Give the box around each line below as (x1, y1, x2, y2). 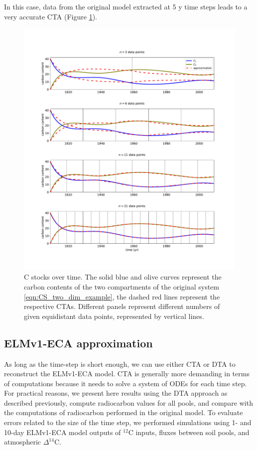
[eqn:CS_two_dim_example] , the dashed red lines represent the (24, 291, 220, 301)
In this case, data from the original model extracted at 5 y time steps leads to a (4, 1, 248, 11)
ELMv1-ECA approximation (4, 335, 153, 350)
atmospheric (4, 437, 41, 447)
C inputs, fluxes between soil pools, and (128, 427, 250, 437)
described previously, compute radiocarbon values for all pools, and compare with (4, 397, 253, 408)
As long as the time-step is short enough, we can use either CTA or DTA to (4, 358, 236, 369)
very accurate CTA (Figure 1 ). (4, 11, 97, 21)
